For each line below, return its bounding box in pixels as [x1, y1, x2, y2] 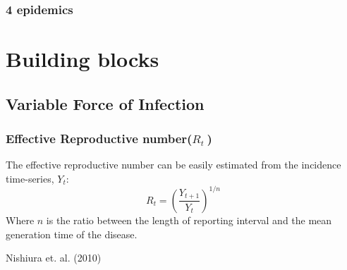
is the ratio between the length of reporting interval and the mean [46, 212, 332, 227]
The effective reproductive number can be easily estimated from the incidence [6, 157, 341, 172]
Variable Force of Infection [6, 92, 205, 114]
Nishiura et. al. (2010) [6, 250, 102, 265]
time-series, [6, 171, 54, 185]
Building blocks [6, 44, 159, 73]
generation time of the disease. [6, 226, 138, 241]
